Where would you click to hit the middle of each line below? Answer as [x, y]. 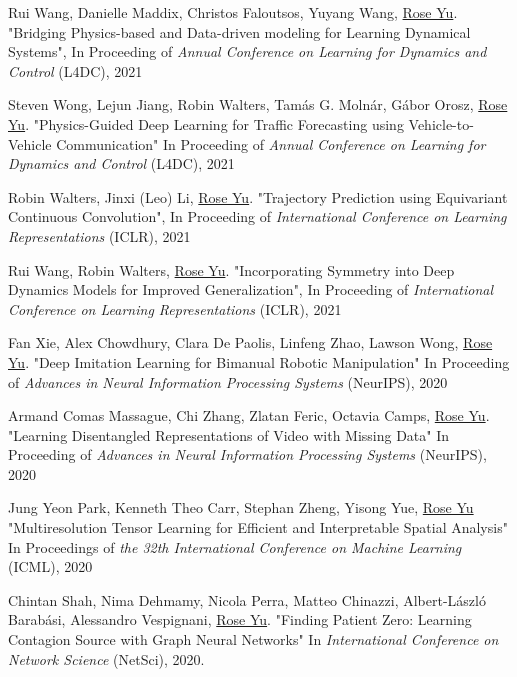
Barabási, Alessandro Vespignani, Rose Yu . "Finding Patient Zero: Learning [240, 619]
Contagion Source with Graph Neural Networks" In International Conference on [253, 639]
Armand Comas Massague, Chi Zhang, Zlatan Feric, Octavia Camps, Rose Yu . [249, 415]
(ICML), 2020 [50, 566]
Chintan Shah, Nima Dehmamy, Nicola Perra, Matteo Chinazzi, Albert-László [247, 599]
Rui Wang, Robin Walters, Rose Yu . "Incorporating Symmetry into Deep [231, 269]
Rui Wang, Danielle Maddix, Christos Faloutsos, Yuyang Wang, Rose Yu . [233, 12]
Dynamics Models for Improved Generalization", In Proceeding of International [251, 289]
